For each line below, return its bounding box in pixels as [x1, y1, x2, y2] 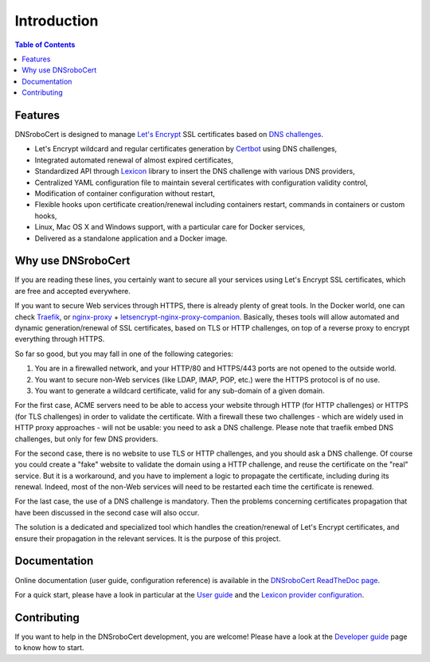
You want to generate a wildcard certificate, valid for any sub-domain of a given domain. [34, 386, 326, 395]
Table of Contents [14, 40, 76, 49]
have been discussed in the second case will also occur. [14, 507, 200, 517]
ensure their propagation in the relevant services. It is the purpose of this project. [14, 534, 281, 543]
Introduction [14, 12, 99, 29]
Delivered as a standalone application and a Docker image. [34, 233, 228, 243]
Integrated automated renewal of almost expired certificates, [34, 155, 234, 165]
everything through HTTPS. [14, 335, 105, 344]
